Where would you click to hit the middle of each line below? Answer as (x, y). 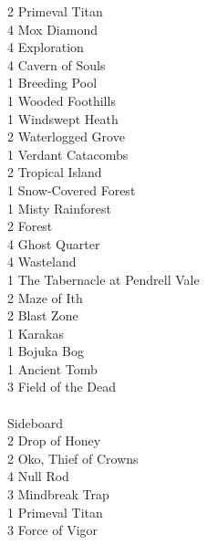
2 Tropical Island (55, 172)
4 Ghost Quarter (54, 243)
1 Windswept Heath (63, 118)
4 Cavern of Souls (57, 64)
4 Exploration (46, 47)
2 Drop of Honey (54, 440)
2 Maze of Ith (45, 297)
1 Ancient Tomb (52, 368)
